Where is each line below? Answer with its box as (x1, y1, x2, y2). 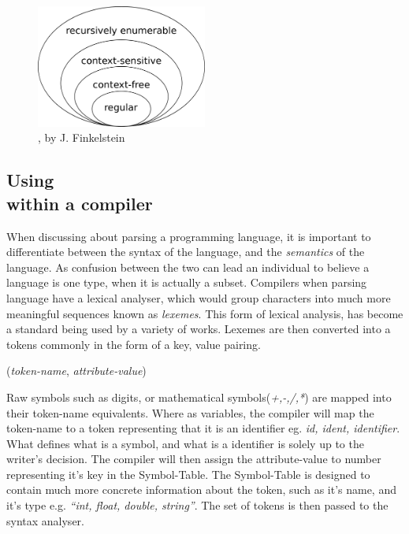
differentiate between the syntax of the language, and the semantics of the (6, 243, 365, 260)
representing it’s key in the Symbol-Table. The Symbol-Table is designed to (6, 465, 370, 482)
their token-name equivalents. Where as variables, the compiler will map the (6, 404, 374, 421)
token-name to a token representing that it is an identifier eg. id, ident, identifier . (6, 420, 400, 436)
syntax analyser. (6, 512, 84, 528)
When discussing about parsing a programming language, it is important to (6, 228, 371, 244)
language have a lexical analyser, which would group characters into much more (6, 289, 391, 306)
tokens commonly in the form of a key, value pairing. (6, 336, 261, 352)
